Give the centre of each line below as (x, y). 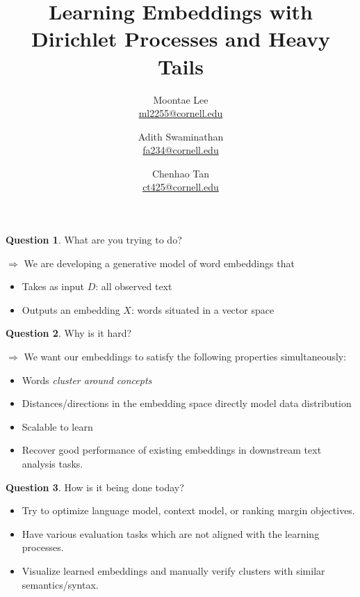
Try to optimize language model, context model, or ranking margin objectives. (188, 510)
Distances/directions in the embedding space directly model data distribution (187, 403)
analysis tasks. (52, 463)
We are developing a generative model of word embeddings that (159, 263)
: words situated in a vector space (203, 309)
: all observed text (134, 286)
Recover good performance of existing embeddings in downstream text (172, 450)
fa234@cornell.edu (181, 150)
